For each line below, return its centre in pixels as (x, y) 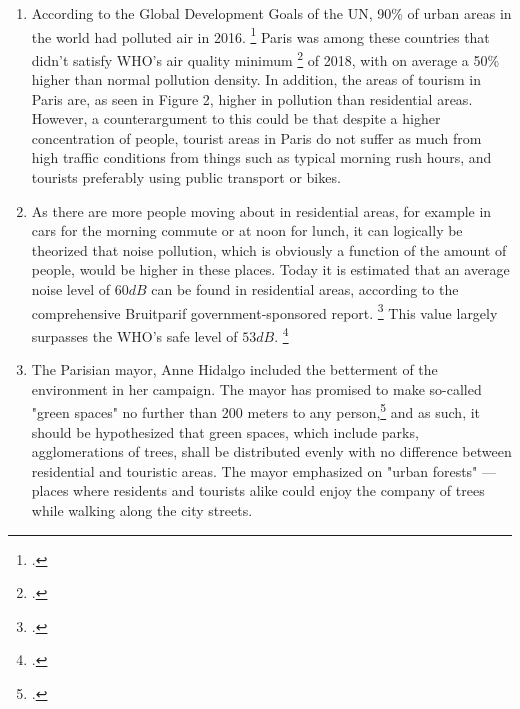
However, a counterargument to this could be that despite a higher (236, 118)
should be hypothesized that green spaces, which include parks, (225, 431)
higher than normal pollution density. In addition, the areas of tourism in (256, 79)
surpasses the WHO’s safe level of (134, 335)
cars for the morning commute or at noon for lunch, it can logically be (247, 230)
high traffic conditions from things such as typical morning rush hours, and (261, 157)
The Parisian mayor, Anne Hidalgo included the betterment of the (234, 369)
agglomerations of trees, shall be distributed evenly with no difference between (271, 451)
